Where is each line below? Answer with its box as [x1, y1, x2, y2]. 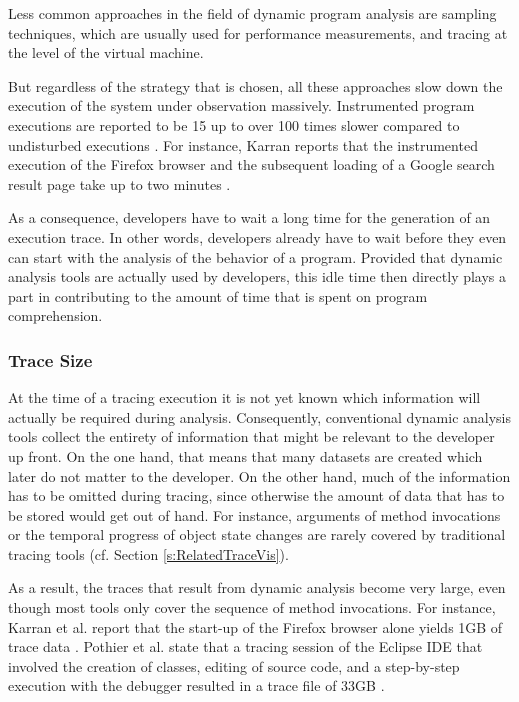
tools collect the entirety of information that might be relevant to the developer [8, 426, 495, 447]
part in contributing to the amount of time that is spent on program [8, 285, 428, 306]
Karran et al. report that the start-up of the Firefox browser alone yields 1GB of [8, 616, 503, 637]
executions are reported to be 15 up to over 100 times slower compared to [8, 114, 460, 135]
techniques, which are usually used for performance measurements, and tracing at [8, 22, 508, 43]
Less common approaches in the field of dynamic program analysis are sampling [8, 3, 497, 23]
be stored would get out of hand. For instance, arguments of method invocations [8, 504, 501, 525]
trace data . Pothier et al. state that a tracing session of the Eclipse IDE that [8, 636, 483, 657]
